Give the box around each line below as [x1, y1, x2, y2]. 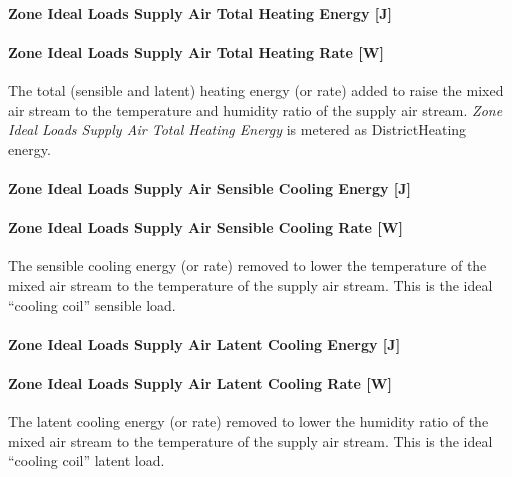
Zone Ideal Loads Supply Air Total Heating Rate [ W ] [8, 41, 384, 62]
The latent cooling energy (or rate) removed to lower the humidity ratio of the [8, 411, 489, 432]
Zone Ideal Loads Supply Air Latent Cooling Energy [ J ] [8, 333, 401, 354]
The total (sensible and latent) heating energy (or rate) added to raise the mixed [8, 79, 504, 100]
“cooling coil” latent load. [8, 450, 165, 471]
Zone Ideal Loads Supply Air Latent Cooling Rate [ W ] [8, 372, 392, 393]
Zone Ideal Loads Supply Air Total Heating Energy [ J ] [8, 2, 393, 23]
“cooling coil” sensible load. [8, 294, 176, 315]
